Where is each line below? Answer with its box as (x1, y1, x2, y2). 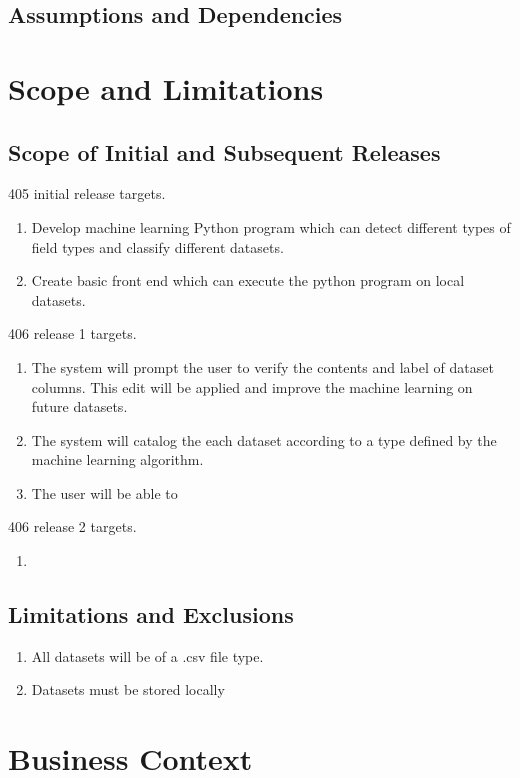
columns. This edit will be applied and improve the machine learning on (31, 376, 473, 397)
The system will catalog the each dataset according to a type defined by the (31, 429, 497, 450)
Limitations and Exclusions (8, 599, 294, 630)
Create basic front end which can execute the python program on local (31, 270, 465, 291)
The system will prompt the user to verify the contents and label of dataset (31, 356, 494, 377)
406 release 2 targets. (8, 516, 137, 537)
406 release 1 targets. (8, 323, 137, 344)
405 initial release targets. (8, 183, 166, 204)
